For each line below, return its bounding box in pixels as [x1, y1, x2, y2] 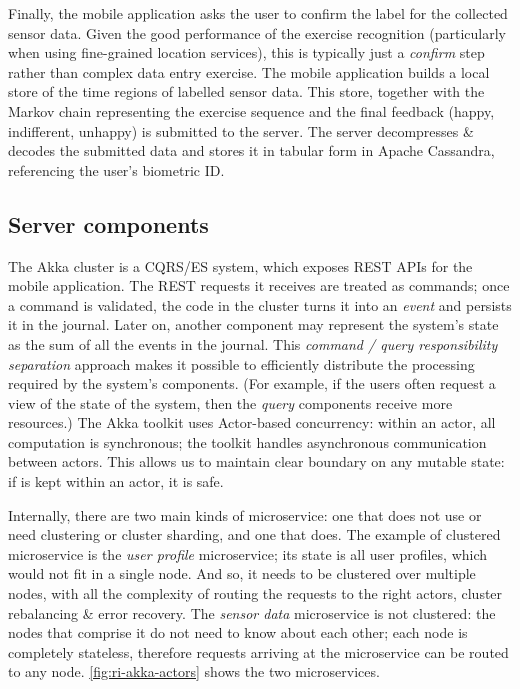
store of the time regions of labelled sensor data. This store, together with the [8, 81, 485, 102]
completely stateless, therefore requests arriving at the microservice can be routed [8, 641, 509, 662]
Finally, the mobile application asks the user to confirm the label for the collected [8, 3, 508, 23]
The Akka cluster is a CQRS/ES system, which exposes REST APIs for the [8, 255, 473, 276]
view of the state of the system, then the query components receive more [8, 392, 453, 413]
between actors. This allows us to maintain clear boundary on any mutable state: [8, 451, 505, 472]
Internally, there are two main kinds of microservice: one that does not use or [8, 504, 482, 525]
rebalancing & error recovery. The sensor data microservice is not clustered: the [8, 602, 496, 623]
